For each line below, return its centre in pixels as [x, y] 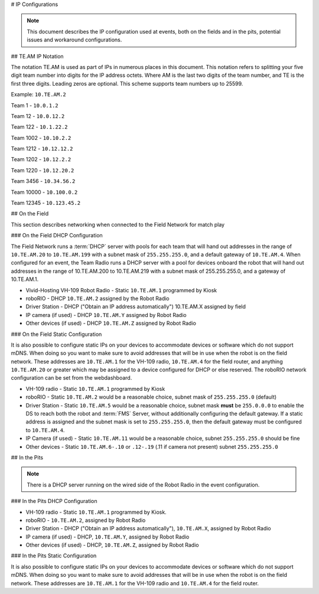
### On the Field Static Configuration [56, 334]
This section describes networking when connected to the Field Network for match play [118, 224]
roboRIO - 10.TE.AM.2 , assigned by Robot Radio [86, 520]
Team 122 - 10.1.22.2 [39, 127]
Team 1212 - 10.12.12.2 [42, 149]
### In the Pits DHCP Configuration [54, 501]
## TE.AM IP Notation [38, 56]
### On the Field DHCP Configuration [57, 236]
